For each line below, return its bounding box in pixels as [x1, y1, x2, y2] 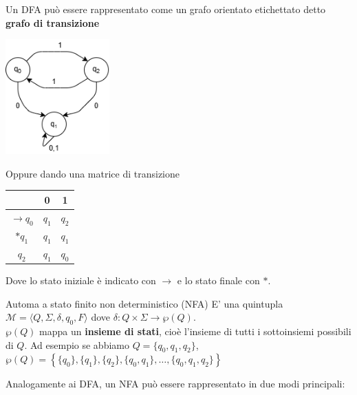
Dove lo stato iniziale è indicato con [6, 273, 156, 288]
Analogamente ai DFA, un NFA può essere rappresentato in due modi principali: [6, 376, 345, 391]
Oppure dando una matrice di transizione [6, 166, 180, 180]
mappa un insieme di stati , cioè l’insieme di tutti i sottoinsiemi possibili [39, 324, 351, 339]
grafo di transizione [6, 15, 100, 30]
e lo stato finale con [177, 273, 260, 288]
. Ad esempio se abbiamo [24, 337, 129, 352]
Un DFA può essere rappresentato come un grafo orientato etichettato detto [6, 2, 326, 16]
